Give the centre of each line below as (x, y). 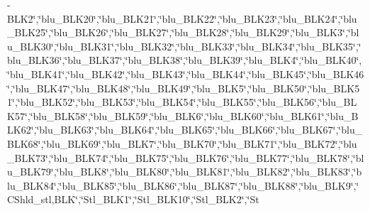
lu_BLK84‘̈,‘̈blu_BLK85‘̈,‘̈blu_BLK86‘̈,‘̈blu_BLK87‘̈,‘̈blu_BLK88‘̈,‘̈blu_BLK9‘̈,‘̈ (183, 185)
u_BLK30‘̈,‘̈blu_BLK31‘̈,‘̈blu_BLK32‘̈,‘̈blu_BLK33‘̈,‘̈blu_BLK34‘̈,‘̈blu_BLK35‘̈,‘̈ (184, 46)
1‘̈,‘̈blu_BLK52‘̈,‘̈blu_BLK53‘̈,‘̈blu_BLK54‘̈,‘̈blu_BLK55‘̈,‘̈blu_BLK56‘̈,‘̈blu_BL (182, 102)
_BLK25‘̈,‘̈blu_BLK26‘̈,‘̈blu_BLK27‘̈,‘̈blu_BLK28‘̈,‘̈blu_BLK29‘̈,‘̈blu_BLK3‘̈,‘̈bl (183, 32)
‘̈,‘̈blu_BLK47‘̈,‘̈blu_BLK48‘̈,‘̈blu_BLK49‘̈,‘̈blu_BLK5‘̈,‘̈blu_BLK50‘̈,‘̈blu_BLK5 (184, 88)
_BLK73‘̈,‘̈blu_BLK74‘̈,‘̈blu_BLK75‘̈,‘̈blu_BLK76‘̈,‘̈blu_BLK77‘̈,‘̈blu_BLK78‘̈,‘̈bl (186, 157)
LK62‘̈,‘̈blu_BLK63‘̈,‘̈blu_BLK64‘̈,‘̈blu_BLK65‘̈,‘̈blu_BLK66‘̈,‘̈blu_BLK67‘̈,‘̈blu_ (185, 130)
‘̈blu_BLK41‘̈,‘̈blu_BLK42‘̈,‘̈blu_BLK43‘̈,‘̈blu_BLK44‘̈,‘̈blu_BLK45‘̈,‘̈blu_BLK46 (186, 74)
